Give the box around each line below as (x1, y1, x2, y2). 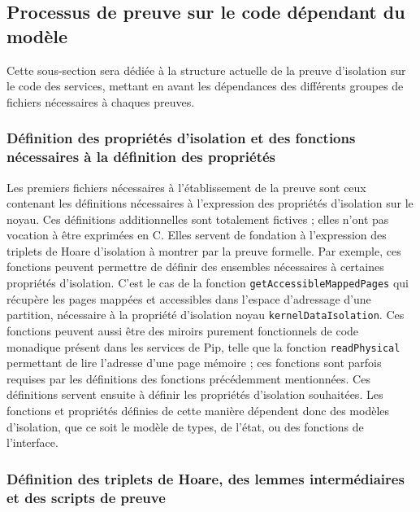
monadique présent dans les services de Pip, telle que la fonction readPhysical (6, 338, 401, 355)
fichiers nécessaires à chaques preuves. (6, 93, 195, 110)
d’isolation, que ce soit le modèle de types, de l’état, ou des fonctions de (6, 418, 364, 435)
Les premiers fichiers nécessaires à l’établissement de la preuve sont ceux (6, 178, 366, 195)
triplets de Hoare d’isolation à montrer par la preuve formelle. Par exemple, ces (6, 242, 401, 259)
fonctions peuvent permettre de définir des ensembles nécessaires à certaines (6, 258, 384, 275)
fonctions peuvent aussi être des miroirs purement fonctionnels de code (6, 322, 359, 339)
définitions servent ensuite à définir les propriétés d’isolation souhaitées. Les (6, 386, 383, 403)
